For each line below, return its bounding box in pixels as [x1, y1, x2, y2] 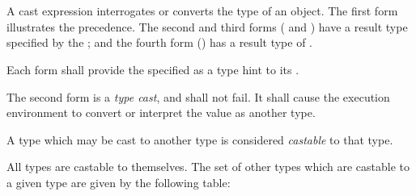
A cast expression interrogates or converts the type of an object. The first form [6, 2, 398, 19]
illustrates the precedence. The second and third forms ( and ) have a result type [6, 18, 408, 35]
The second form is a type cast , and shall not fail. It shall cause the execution [6, 88, 390, 105]
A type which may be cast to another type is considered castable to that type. [6, 131, 393, 148]
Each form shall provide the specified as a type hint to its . [6, 60, 299, 77]
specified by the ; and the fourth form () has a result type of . [6, 34, 312, 51]
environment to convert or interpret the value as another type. [6, 104, 316, 121]
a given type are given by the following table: [6, 173, 231, 190]
